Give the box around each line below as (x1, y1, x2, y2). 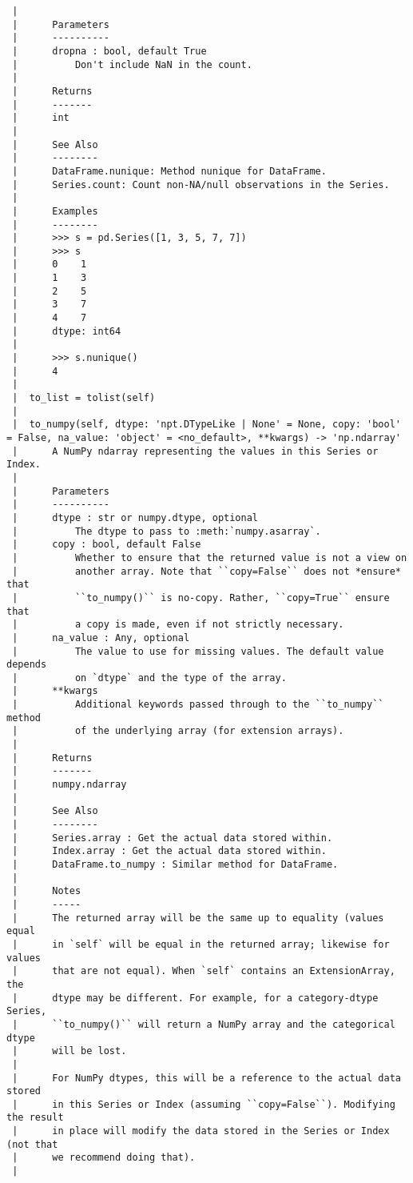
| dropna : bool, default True (12, 45, 207, 57)
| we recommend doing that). (12, 1152, 196, 1164)
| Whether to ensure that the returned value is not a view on (12, 551, 407, 563)
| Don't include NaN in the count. (12, 58, 252, 70)
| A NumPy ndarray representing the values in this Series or (12, 445, 379, 457)
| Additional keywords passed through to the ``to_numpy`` (12, 699, 384, 711)
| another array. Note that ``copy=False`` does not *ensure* (12, 565, 401, 577)
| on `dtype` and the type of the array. (12, 672, 287, 684)
